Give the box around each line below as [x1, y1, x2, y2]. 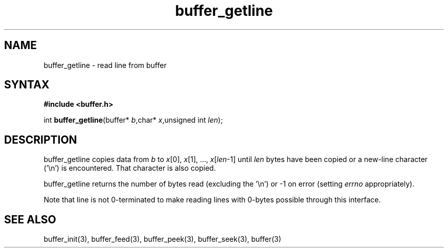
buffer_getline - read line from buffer [43, 60, 167, 70]
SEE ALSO [4, 213, 56, 226]
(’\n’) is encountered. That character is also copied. [43, 164, 216, 173]
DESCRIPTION [4, 133, 77, 146]
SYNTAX [4, 78, 50, 91]
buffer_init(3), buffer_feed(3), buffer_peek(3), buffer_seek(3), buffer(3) [43, 235, 281, 244]
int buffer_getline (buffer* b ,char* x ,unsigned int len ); [43, 116, 223, 125]
